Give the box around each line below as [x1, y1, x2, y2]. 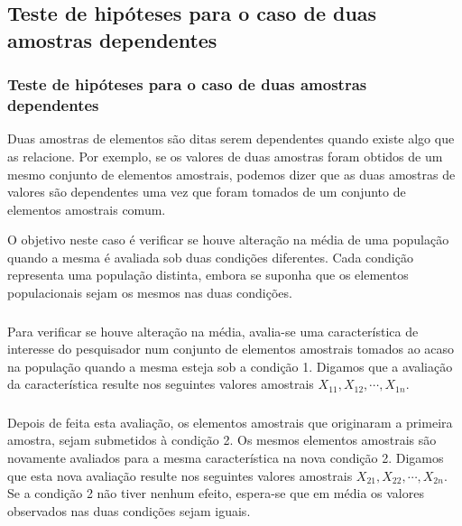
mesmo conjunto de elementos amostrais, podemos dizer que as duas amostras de [7, 164, 456, 183]
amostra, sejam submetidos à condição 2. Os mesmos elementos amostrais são [7, 430, 437, 449]
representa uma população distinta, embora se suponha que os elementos [7, 265, 409, 284]
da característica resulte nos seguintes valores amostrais [7, 374, 314, 393]
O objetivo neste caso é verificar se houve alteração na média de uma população [7, 230, 449, 249]
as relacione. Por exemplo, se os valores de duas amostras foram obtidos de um [7, 146, 443, 165]
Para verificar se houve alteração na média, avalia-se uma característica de [7, 321, 419, 340]
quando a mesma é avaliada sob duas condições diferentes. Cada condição [7, 247, 413, 266]
